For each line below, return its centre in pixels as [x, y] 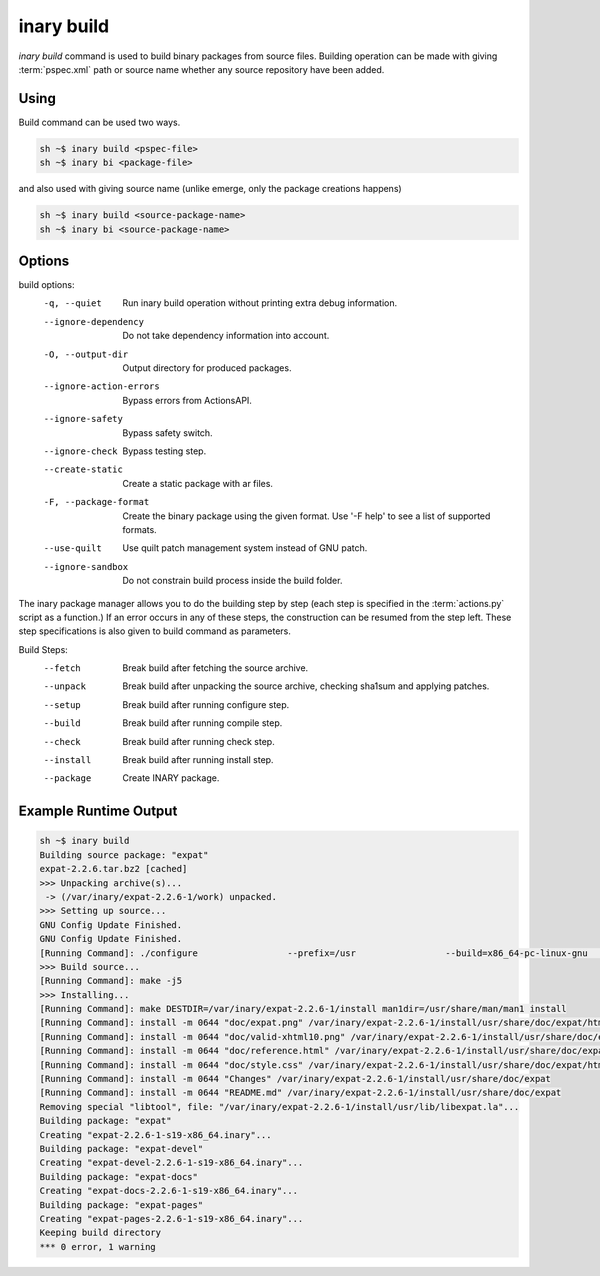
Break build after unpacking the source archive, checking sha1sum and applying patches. [306, 686]
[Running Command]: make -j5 [111, 981]
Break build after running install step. [198, 760]
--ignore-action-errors [101, 386]
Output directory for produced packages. [207, 368]
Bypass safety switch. [168, 432]
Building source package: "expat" [124, 854]
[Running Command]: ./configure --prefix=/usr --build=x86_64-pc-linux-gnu [314, 953]
